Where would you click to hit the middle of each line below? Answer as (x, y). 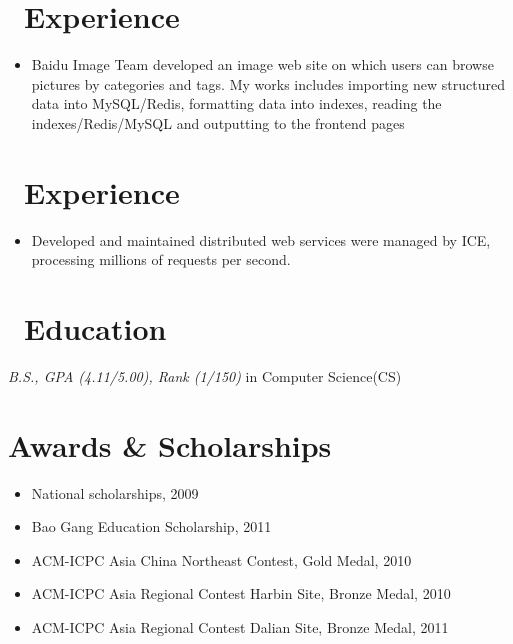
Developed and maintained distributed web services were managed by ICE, (261, 239)
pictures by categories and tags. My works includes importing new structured (268, 83)
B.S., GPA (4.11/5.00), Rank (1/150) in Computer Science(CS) (205, 375)
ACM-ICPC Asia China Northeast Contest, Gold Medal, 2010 (221, 559)
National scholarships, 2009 (115, 492)
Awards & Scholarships (170, 444)
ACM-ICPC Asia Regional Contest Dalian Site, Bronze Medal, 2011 (240, 627)
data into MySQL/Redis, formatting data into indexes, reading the (236, 103)
